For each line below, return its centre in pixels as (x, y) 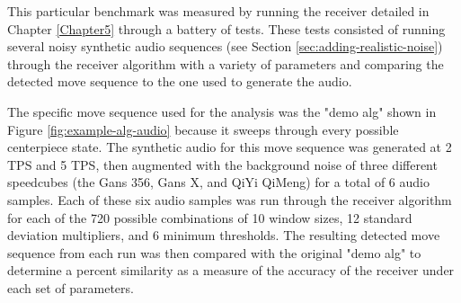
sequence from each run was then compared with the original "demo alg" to (214, 252)
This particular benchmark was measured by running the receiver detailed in (218, 11)
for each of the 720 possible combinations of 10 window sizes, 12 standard (210, 217)
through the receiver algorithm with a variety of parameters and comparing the (226, 63)
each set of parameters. (71, 287)
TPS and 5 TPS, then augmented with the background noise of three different (222, 164)
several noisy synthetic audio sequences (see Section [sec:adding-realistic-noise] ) (225, 46)
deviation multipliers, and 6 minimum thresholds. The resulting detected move (224, 235)
